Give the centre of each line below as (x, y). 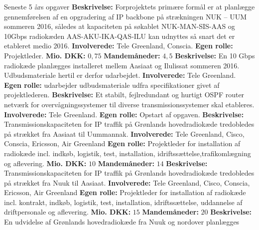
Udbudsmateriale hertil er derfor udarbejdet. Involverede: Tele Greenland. (120, 75)
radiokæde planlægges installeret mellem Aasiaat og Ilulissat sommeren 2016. (122, 65)
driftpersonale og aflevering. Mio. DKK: (67, 212)
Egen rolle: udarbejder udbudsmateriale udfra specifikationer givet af (112, 85)
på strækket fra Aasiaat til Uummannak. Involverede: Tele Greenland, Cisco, (124, 133)
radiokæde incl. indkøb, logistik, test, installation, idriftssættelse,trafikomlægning (128, 153)
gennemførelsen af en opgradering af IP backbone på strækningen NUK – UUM (126, 16)
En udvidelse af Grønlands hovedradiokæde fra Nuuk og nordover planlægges (122, 222)
